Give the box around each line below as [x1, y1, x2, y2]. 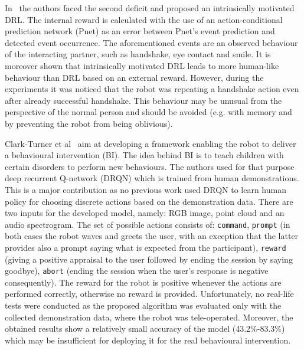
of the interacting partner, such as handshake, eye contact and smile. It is [5, 48, 271, 60]
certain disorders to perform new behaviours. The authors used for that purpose [5, 160, 295, 172]
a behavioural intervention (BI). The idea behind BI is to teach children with [5, 149, 284, 161]
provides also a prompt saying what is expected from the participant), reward [5, 241, 286, 253]
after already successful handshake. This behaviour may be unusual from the [5, 94, 282, 106]
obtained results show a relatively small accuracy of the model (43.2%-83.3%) [5, 322, 285, 335]
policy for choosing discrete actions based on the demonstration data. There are [5, 195, 293, 207]
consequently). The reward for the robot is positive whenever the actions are [5, 276, 282, 288]
